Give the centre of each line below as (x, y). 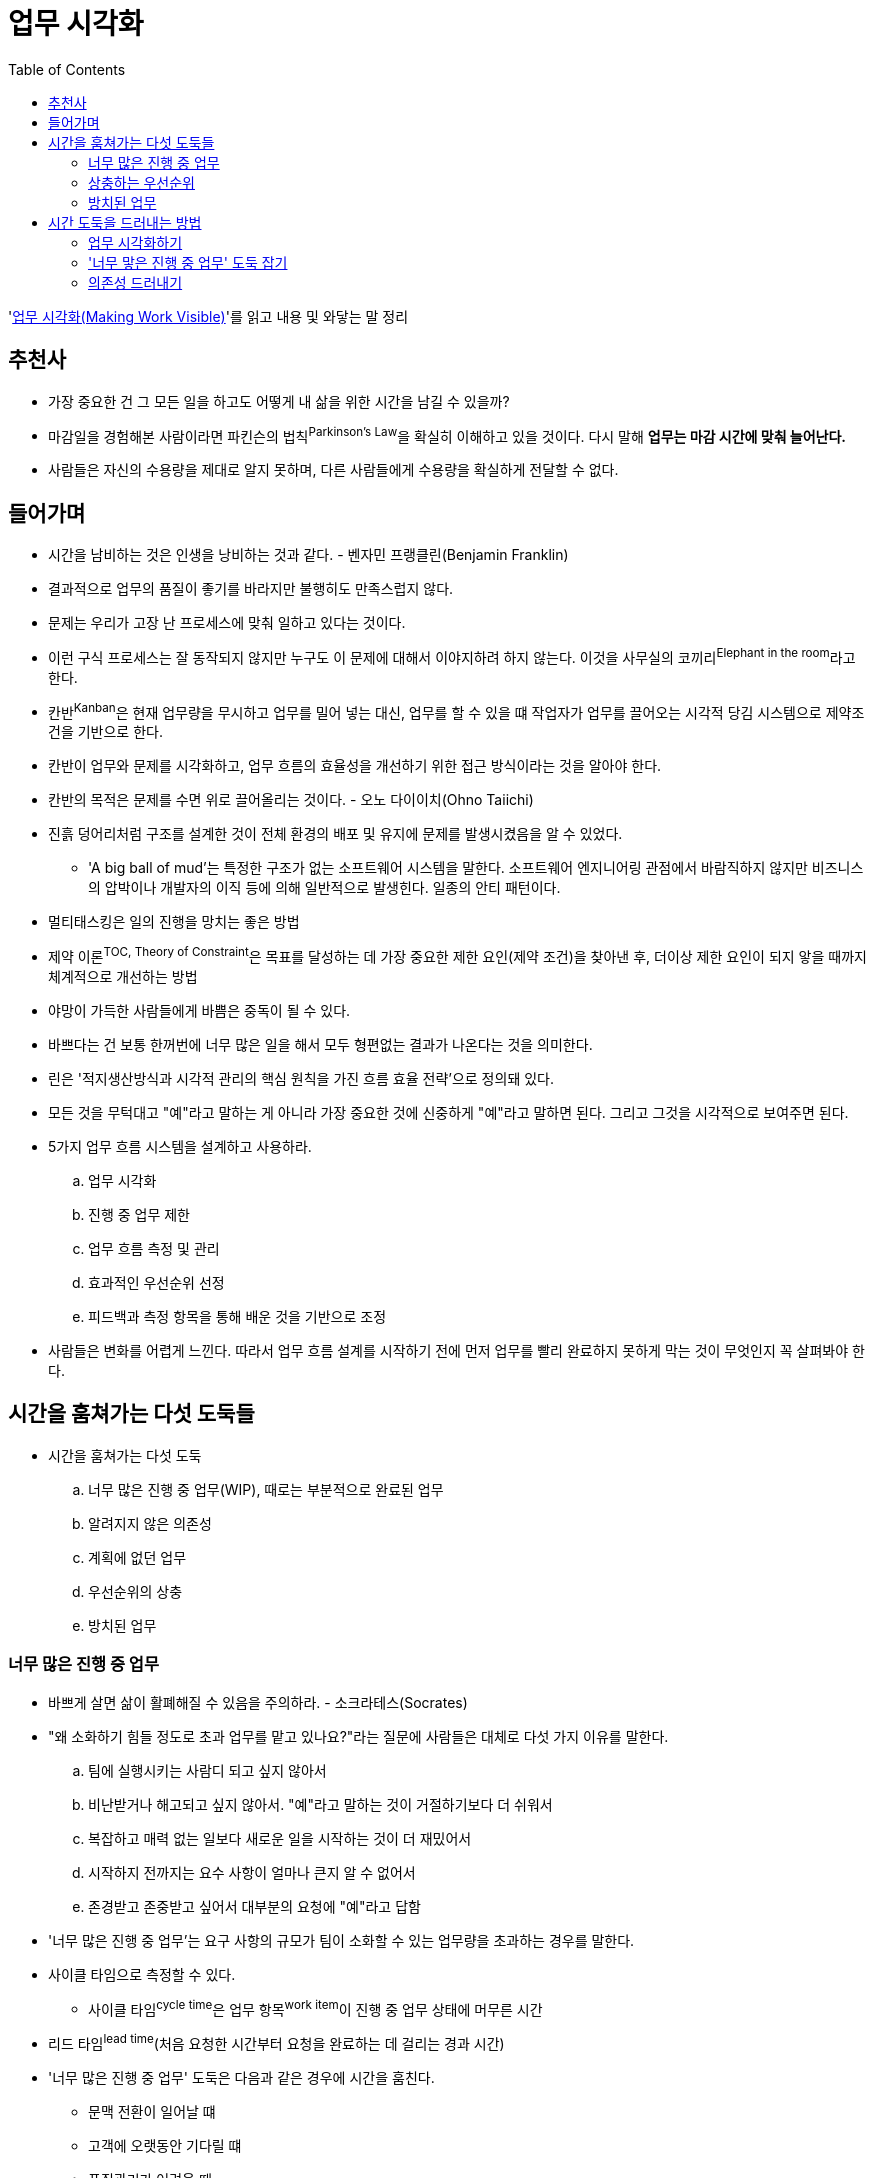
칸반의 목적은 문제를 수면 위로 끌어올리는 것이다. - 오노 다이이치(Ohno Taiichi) (291, 800)
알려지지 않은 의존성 (150, 1523)
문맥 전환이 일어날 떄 (152, 2111)
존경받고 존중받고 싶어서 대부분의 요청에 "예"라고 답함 (254, 1906)
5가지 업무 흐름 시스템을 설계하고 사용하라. (180, 1147)
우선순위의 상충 (135, 1591)
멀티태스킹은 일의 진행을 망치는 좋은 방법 (174, 922)
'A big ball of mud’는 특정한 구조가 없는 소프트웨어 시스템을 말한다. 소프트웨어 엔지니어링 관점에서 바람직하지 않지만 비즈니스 (476, 868)
